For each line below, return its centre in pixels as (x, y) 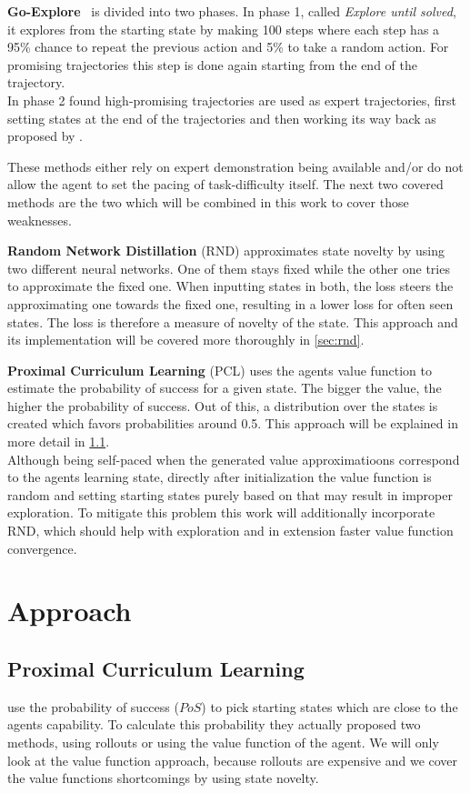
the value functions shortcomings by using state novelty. (163, 778)
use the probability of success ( (93, 706)
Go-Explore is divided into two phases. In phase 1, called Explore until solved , (232, 11)
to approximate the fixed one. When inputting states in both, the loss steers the (230, 286)
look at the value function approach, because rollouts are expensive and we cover (233, 760)
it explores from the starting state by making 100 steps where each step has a (224, 29)
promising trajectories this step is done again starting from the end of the (212, 64)
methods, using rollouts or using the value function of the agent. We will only (223, 742)
